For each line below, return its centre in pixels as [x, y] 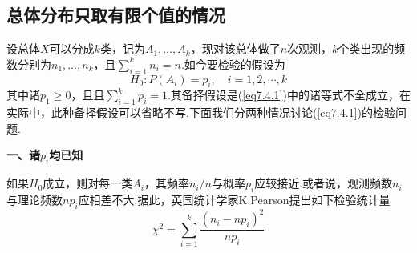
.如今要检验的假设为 [233, 64]
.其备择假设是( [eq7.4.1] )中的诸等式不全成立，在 [289, 95]
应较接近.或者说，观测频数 [324, 183]
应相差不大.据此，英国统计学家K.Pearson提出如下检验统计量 [234, 199]
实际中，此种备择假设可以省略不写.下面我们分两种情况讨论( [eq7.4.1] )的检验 [201, 112]
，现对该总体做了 [235, 48]
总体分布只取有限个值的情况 [116, 15]
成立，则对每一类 [88, 183]
